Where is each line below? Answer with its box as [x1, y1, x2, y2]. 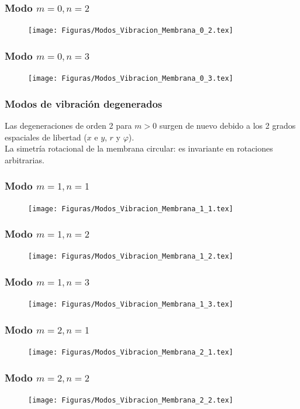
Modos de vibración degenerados [5, 96, 163, 111]
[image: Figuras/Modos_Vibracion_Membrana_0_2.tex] [28, 26, 233, 35]
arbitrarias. [5, 153, 44, 166]
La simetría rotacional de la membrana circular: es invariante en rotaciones [5, 142, 273, 154]
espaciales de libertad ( [5, 130, 87, 143]
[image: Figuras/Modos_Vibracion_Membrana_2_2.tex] [28, 396, 233, 405]
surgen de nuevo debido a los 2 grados [159, 119, 296, 131]
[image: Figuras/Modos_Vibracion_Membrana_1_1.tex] [28, 204, 233, 213]
